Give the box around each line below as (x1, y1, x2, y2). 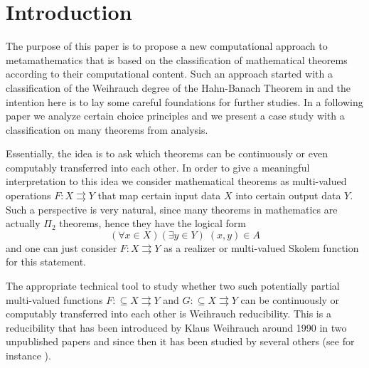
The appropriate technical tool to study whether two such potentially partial (6, 278, 340, 293)
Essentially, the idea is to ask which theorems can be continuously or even (6, 146, 328, 161)
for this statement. (6, 254, 86, 269)
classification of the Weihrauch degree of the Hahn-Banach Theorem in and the (6, 80, 351, 95)
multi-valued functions (6, 292, 103, 307)
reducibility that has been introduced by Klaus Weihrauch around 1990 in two (6, 320, 347, 335)
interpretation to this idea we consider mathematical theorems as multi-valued (6, 174, 347, 189)
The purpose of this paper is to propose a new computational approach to (6, 38, 328, 53)
